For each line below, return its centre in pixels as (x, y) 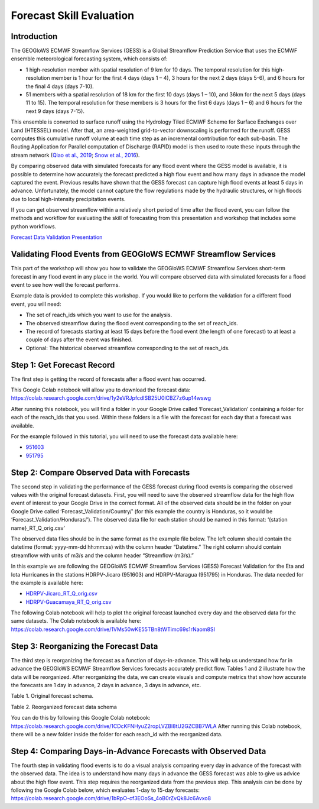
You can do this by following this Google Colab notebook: (81, 718)
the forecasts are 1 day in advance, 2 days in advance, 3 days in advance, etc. (106, 685)
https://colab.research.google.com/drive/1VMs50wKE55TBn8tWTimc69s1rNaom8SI (113, 629)
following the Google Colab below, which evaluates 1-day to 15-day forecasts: (105, 790)
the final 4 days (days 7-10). (60, 86)
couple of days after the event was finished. (79, 339)
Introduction (34, 36)
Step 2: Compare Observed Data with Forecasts (100, 472)
